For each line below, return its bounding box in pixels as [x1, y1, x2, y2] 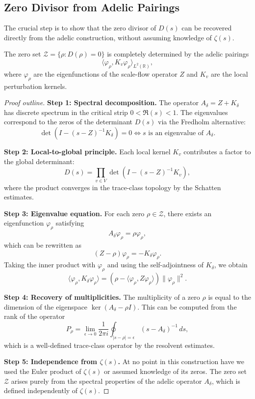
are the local [210, 68, 248, 79]
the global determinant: [4, 156, 75, 166]
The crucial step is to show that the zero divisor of [4, 23, 156, 33]
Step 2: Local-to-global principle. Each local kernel [4, 146, 171, 157]
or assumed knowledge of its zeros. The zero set [104, 366, 247, 376]
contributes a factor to [183, 146, 251, 157]
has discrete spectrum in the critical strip [4, 107, 128, 117]
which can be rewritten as [4, 239, 82, 250]
